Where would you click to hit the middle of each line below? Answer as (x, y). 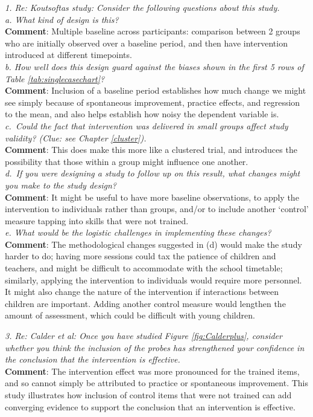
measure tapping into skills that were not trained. (97, 220)
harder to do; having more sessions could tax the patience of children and (141, 256)
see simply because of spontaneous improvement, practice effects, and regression (153, 102)
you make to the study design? (61, 185)
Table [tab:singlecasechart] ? (55, 78)
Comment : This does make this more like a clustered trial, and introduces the (151, 150)
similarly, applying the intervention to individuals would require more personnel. (153, 280)
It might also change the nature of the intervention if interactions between (142, 292)
